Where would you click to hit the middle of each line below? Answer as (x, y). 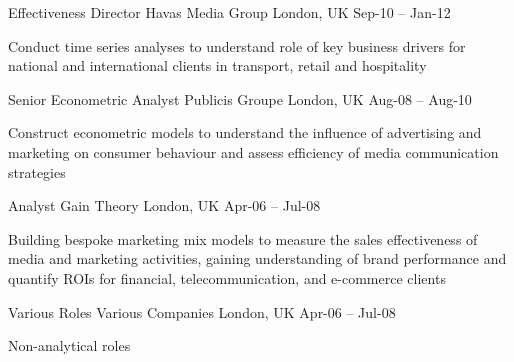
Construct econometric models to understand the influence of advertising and (245, 132)
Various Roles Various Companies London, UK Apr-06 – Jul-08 (202, 311)
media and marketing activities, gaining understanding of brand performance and (257, 258)
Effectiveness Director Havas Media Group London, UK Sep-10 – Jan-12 (229, 12)
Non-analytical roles (69, 345)
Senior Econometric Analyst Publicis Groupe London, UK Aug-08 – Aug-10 (240, 98)
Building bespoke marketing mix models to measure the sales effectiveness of (243, 238)
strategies (37, 171)
